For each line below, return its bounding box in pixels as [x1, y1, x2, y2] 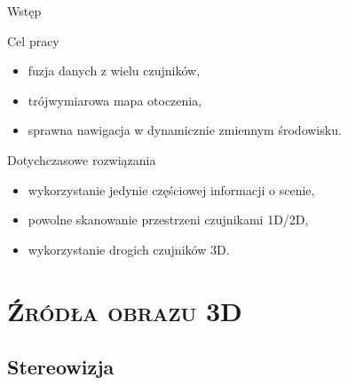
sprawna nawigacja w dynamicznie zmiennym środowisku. [28, 121, 342, 139]
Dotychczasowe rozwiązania [7, 150, 156, 169]
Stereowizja [7, 353, 115, 381]
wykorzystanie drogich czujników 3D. [28, 240, 230, 258]
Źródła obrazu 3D [7, 292, 242, 328]
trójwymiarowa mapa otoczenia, [28, 90, 202, 109]
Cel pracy [7, 31, 59, 50]
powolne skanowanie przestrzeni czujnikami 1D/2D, [28, 210, 309, 229]
